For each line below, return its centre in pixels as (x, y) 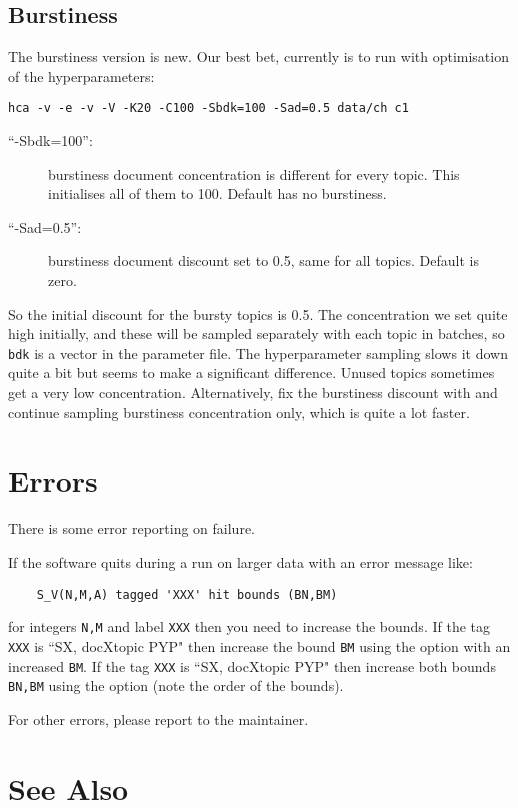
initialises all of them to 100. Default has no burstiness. (217, 193)
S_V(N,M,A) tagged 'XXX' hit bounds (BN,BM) (187, 594)
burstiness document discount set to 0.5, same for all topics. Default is (263, 260)
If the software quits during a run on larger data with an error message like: (240, 561)
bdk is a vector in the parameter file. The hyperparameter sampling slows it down (258, 352)
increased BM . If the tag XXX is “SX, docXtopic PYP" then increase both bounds (252, 665)
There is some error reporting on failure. (131, 528)
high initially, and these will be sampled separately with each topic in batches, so (256, 333)
